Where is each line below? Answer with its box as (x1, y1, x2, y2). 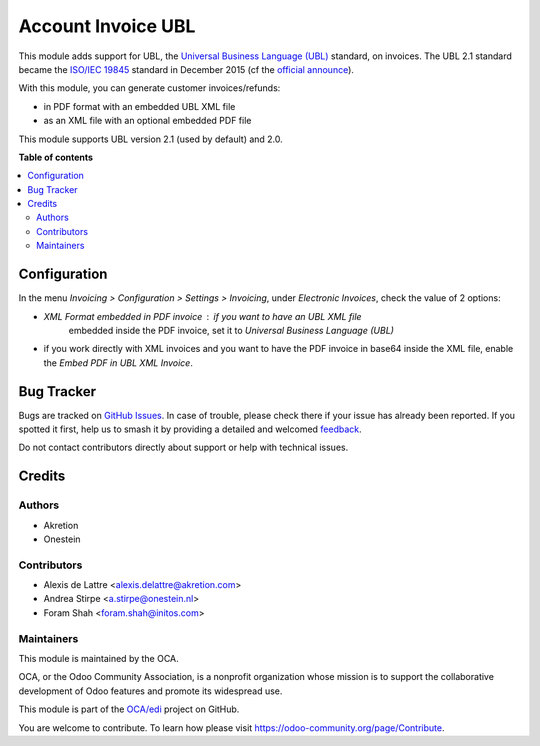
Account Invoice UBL (18, 15, 196, 37)
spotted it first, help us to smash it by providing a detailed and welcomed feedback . (18, 423, 362, 435)
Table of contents (18, 151, 94, 163)
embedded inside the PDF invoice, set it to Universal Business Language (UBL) (68, 324, 395, 336)
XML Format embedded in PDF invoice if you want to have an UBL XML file (43, 310, 362, 322)
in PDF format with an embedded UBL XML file (43, 100, 236, 112)
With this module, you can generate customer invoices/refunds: (18, 82, 281, 94)
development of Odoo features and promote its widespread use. (18, 685, 283, 697)
